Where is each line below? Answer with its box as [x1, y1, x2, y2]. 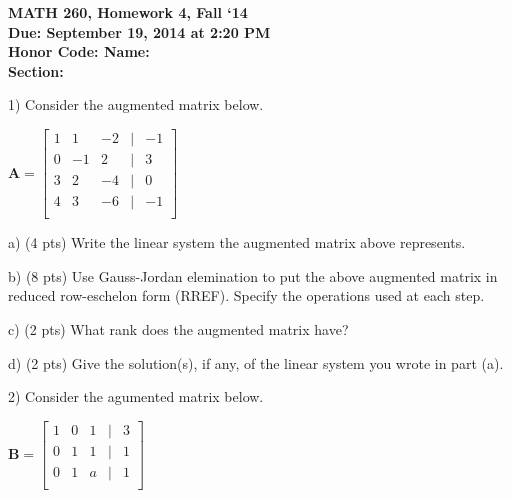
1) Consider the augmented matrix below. [8, 94, 264, 115]
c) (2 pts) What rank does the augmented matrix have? [8, 318, 349, 339]
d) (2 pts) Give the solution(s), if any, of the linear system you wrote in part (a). [8, 352, 504, 373]
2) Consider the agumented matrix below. [8, 386, 264, 407]
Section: [8, 60, 64, 81]
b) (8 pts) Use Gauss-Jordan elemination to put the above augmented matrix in [8, 265, 498, 286]
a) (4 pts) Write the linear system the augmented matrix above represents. [8, 232, 466, 253]
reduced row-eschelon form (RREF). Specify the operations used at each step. [8, 285, 485, 306]
